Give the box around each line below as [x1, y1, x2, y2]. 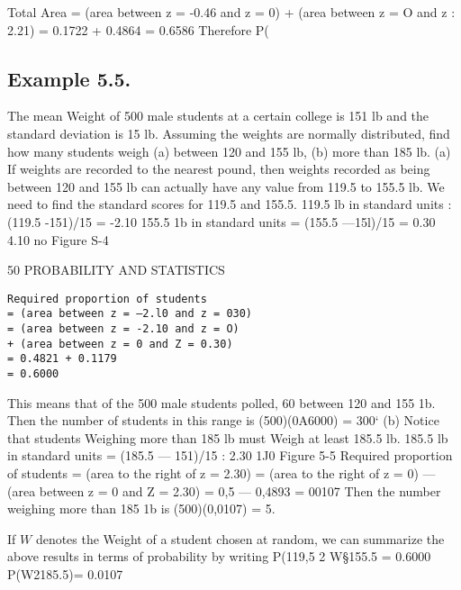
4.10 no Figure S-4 [7, 230, 109, 249]
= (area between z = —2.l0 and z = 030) [7, 307, 253, 321]
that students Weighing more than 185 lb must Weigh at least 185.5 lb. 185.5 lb [7, 428, 448, 447]
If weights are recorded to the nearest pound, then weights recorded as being [7, 159, 430, 178]
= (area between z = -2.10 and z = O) [7, 322, 240, 336]
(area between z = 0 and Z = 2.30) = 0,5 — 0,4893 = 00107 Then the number [7, 481, 441, 500]
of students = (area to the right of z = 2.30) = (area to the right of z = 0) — [7, 464, 436, 483]
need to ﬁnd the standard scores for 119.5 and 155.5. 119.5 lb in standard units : [7, 195, 452, 213]
